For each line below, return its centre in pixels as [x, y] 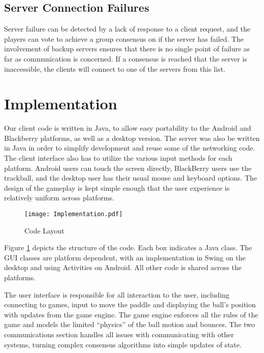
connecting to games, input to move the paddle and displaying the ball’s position [130, 304]
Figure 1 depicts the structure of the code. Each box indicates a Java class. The [128, 247]
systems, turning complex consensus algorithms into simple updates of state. [123, 344]
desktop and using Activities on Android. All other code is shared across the [123, 267]
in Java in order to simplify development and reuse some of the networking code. [130, 148]
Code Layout [44, 230]
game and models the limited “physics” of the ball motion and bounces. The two [129, 324]
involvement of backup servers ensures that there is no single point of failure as [127, 49]
